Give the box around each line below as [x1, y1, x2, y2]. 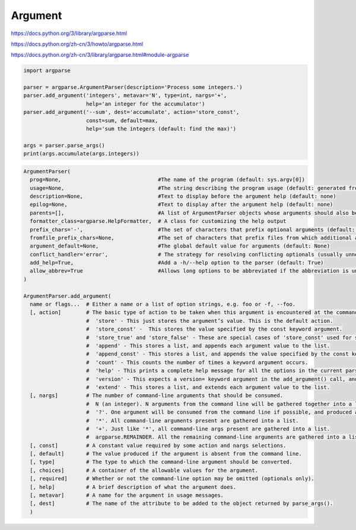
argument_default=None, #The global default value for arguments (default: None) [30, 243, 330, 249]
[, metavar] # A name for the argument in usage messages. [30, 492, 224, 499]
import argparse [23, 67, 71, 74]
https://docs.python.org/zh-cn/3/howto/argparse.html [11, 40, 144, 47]
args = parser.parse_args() [23, 142, 105, 148]
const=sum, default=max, [86, 117, 158, 124]
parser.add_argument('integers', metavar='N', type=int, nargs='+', [23, 92, 227, 99]
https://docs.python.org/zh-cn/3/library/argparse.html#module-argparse [11, 51, 189, 59]
